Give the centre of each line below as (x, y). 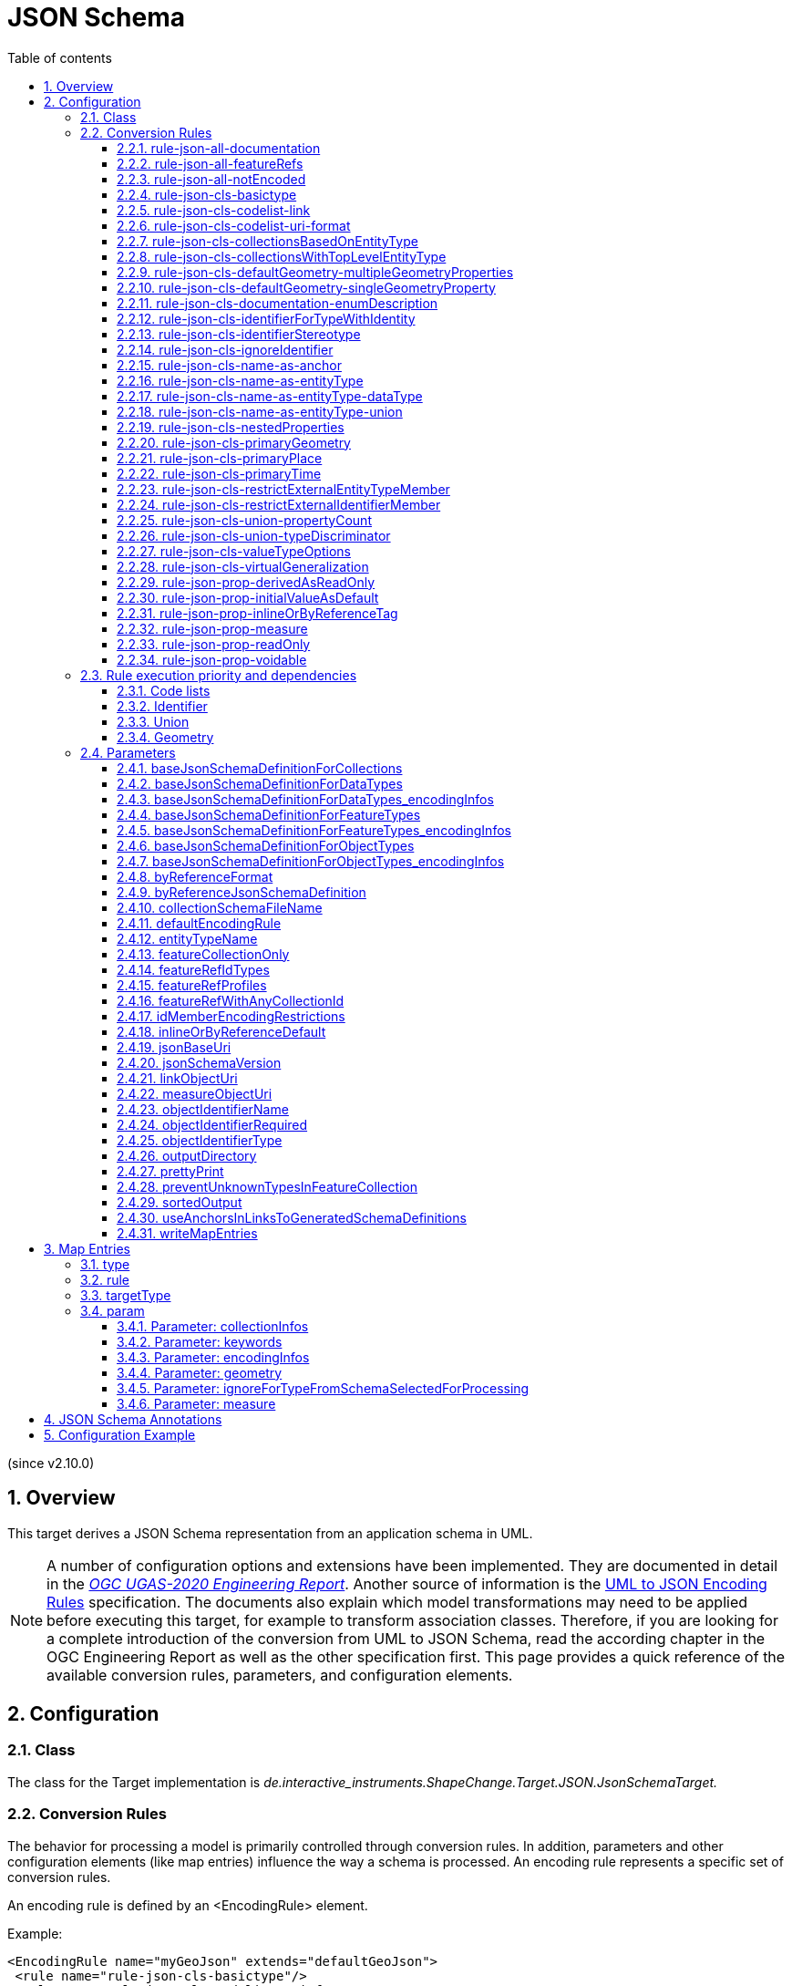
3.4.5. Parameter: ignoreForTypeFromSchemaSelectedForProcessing (323, 1388)
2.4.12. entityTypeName (187, 938)
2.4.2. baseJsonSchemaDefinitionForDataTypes (260, 783)
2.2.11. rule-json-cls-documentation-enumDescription (278, 303)
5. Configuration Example (120, 1434)
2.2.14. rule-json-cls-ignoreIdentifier (225, 349)
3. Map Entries (87, 1248)
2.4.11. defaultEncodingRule (199, 923)
